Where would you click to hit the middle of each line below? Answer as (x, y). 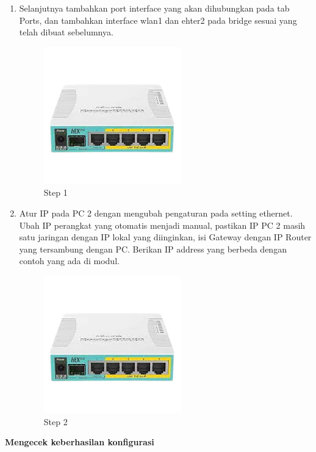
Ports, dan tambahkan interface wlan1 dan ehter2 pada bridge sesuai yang (158, 20)
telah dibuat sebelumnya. (66, 32)
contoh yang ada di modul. (69, 261)
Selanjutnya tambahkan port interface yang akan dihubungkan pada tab (154, 8)
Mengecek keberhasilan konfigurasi (80, 442)
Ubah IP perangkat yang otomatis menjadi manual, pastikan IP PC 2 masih (162, 225)
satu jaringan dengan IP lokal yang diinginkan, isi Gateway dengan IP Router (165, 237)
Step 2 (56, 421)
